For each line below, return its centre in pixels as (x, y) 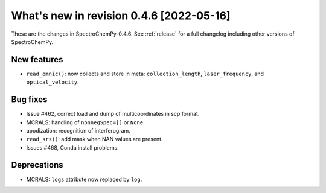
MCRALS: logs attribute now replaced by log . (84, 179)
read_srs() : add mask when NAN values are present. (94, 139)
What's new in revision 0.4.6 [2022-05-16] (121, 16)
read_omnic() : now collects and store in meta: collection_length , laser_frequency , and (145, 74)
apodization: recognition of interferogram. (78, 130)
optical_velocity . (53, 82)
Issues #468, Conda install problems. (72, 147)
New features (37, 59)
